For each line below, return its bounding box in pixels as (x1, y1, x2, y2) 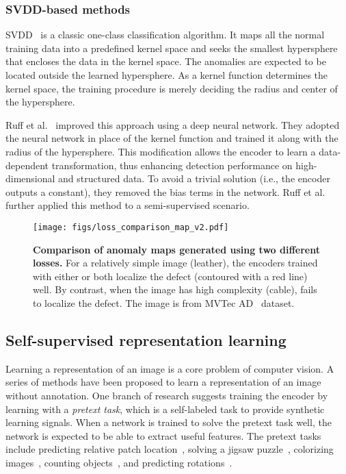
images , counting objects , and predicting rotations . (5, 455, 232, 469)
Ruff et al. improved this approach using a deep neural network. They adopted (5, 117, 340, 132)
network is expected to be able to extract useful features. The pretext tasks (5, 428, 321, 442)
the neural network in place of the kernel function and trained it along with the (5, 131, 338, 145)
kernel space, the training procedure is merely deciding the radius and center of (5, 81, 338, 95)
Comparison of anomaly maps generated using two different (33, 242, 320, 256)
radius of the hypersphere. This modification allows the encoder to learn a (5, 144, 316, 158)
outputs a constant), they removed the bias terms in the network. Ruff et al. (5, 184, 325, 199)
